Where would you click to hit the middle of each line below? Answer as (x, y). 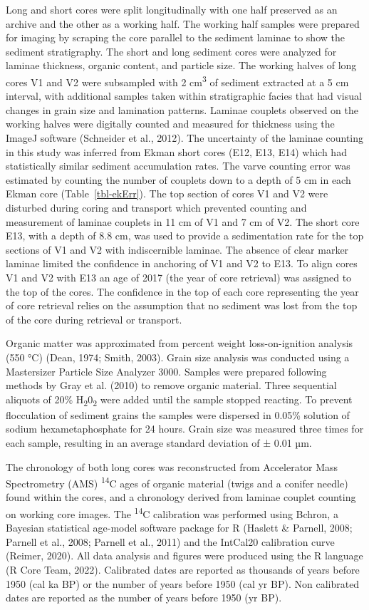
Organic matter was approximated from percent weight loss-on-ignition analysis (180, 343)
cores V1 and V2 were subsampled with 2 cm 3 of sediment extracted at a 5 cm (177, 81)
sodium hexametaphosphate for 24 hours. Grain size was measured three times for (185, 429)
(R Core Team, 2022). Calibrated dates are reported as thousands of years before (183, 570)
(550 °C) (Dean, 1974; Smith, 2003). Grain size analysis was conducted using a (178, 357)
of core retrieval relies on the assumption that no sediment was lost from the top (182, 305)
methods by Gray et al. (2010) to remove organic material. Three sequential (171, 385)
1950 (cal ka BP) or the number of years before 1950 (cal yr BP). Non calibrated (183, 583)
